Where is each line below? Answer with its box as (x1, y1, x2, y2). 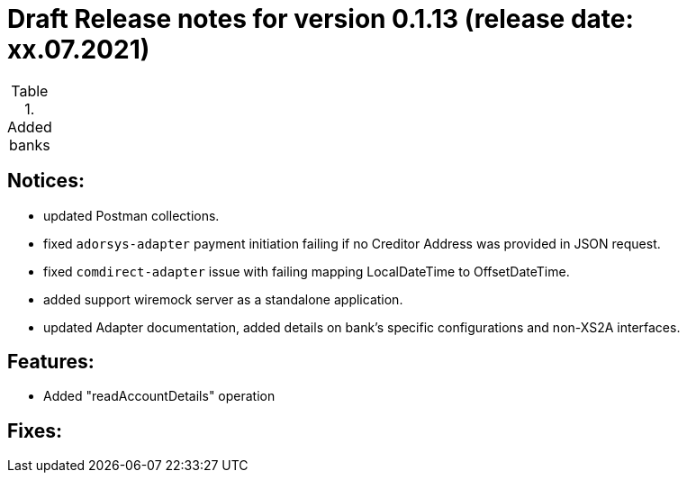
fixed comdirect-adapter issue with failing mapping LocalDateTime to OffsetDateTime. (43, 263, 570, 279)
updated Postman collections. (43, 207, 220, 223)
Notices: (7, 169, 85, 193)
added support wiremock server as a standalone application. (43, 291, 403, 307)
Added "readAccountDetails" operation (43, 388, 276, 404)
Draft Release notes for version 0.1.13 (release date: (7, 4, 634, 34)
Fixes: (7, 419, 63, 442)
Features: (7, 350, 95, 374)
